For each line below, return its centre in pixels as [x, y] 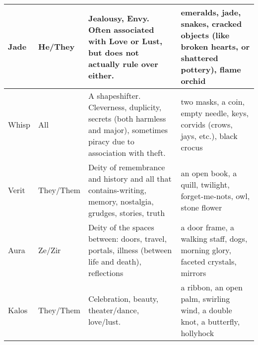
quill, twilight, [205, 184]
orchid [193, 81]
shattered [199, 58]
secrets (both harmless [127, 118]
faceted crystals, [209, 261]
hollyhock [197, 333]
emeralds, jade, [211, 12]
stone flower [201, 207]
